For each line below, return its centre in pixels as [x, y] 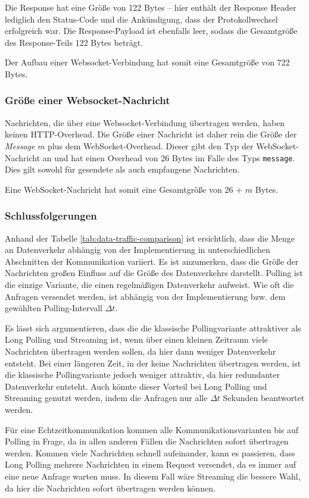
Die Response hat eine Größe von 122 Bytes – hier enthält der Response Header [151, 7]
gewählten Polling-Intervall [54, 308]
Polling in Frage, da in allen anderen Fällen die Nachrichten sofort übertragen [147, 441]
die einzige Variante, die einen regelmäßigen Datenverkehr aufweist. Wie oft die [149, 284]
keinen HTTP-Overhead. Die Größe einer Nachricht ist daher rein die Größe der [151, 134]
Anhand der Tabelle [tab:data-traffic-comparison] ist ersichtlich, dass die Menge [150, 238]
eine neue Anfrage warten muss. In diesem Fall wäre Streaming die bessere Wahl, [153, 476]
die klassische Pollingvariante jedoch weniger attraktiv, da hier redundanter [142, 375]
